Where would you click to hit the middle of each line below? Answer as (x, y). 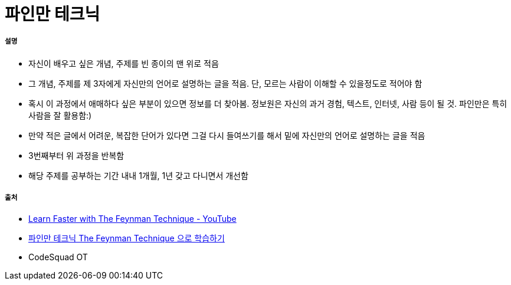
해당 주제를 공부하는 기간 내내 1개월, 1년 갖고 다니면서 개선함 (138, 175)
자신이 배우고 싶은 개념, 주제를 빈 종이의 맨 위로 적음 (124, 63)
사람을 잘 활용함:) (60, 115)
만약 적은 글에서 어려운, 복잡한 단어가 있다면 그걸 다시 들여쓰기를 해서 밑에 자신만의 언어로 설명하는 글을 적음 (227, 135)
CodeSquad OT (58, 257)
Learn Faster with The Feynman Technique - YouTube (132, 218)
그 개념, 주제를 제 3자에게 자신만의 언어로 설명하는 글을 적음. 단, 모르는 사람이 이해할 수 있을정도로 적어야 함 (225, 83)
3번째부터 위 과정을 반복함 (76, 155)
